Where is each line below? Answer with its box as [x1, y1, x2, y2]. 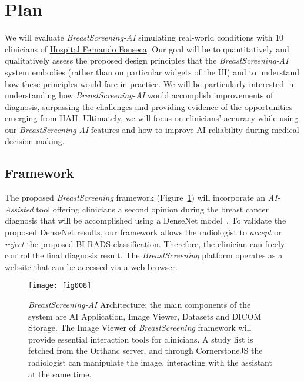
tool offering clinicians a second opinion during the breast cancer [36, 202, 269, 215]
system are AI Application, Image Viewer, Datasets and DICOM [28, 310, 262, 322]
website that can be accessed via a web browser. [5, 260, 178, 273]
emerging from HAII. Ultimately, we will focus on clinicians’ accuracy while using [5, 112, 299, 124]
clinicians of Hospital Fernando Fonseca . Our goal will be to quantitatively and [5, 42, 289, 55]
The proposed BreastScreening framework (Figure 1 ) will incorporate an [5, 191, 266, 204]
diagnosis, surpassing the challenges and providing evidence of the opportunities [5, 100, 293, 112]
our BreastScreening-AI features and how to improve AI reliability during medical [5, 123, 299, 135]
